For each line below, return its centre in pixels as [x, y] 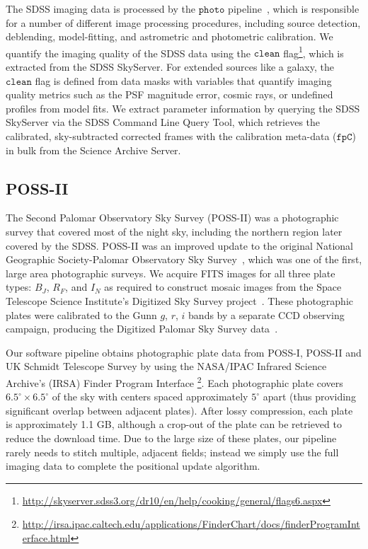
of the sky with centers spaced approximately [150, 397]
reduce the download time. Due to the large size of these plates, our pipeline [171, 438]
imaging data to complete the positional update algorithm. [133, 466]
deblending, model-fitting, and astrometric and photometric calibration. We [169, 36]
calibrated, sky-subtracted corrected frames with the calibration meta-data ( [171, 136]
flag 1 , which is [314, 52]
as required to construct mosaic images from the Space [223, 287]
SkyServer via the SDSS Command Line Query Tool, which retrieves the [163, 122]
